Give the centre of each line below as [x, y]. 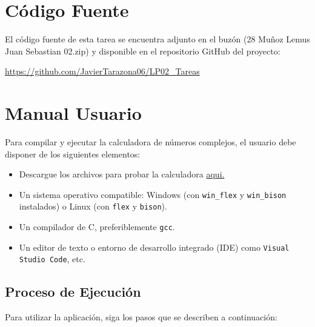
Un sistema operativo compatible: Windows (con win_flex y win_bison [153, 194]
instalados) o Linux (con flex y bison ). [93, 206]
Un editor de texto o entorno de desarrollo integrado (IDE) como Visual [154, 247]
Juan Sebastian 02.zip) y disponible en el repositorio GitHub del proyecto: [143, 51]
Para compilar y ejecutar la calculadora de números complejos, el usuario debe [151, 142]
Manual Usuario [73, 113]
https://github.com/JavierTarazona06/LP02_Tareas [102, 71]
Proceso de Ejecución [73, 292]
